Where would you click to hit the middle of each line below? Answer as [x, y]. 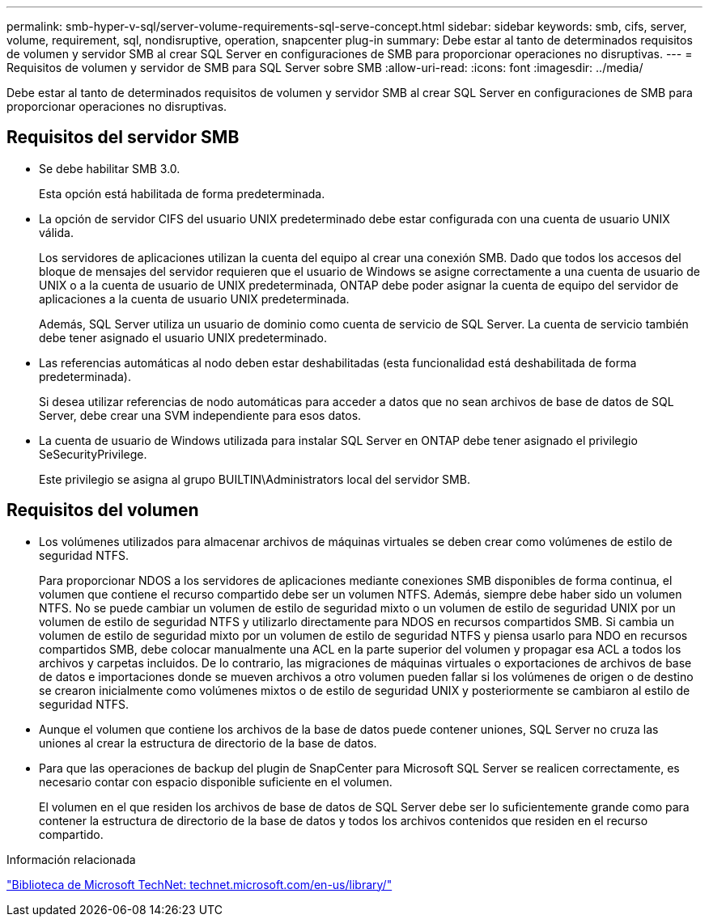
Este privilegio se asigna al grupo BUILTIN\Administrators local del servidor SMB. [255, 479]
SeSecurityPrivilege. [93, 454]
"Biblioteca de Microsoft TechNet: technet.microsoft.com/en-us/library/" [200, 884]
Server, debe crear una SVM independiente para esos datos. [200, 415]
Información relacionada [71, 859]
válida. [56, 232]
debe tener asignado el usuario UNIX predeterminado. [183, 337]
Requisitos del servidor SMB [123, 138]
